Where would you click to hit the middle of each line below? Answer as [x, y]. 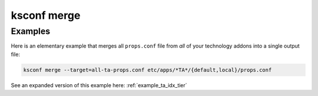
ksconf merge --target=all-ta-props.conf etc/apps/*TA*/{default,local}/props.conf [148, 70]
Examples [31, 31]
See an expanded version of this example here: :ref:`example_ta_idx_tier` [99, 85]
